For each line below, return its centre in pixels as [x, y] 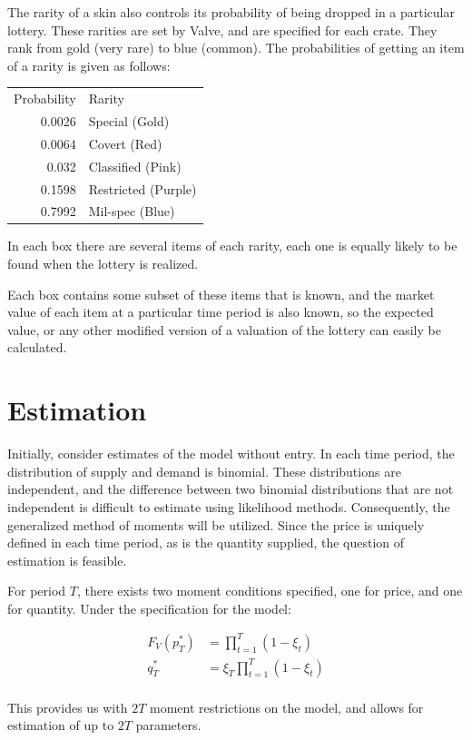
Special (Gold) [129, 120]
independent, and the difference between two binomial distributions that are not [231, 489]
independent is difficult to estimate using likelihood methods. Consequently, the [229, 506]
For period [37, 591]
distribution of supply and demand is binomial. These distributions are [204, 471]
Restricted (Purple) [143, 188]
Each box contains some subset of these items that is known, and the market [221, 294]
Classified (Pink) [135, 166]
